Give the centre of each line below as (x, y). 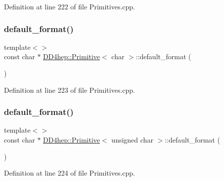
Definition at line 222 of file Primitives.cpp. (69, 6)
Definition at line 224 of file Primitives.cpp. (69, 173)
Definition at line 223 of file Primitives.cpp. (69, 90)
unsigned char (132, 140)
